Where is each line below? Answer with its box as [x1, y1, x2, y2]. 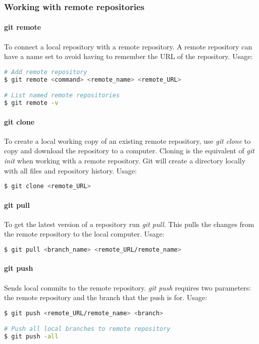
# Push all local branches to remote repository [4, 325, 171, 333]
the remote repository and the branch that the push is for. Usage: [4, 292, 208, 303]
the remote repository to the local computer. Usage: [4, 228, 165, 239]
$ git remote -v [4, 99, 59, 107]
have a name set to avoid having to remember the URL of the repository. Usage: [4, 51, 253, 62]
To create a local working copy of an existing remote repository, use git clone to [4, 135, 251, 146]
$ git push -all [4, 333, 59, 340]
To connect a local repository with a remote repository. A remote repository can [4, 41, 252, 51]
